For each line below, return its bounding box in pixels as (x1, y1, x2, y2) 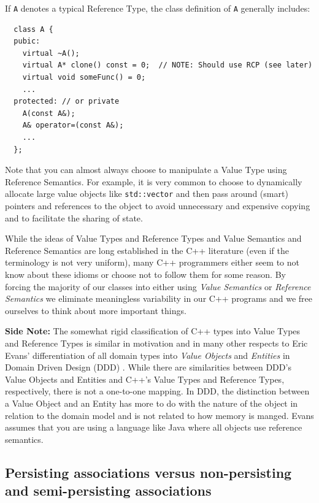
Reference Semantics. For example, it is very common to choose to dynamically (5, 175, 302, 188)
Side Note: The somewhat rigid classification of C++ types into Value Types (5, 324, 301, 337)
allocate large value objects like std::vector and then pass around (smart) (5, 187, 288, 200)
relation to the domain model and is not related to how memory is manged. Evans (5, 409, 314, 421)
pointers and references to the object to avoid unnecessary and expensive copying (5, 199, 310, 212)
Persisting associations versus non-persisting (5, 463, 292, 482)
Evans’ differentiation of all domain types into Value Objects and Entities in (5, 348, 290, 361)
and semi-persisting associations (5, 481, 212, 500)
